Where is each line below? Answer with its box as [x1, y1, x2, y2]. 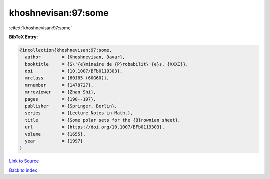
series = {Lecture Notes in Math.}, [25, 110, 133, 116]
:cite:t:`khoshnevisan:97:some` [9, 25, 72, 31]
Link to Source [9, 158, 39, 164]
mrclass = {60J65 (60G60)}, [25, 75, 110, 81]
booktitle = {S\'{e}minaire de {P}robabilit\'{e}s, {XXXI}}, [25, 61, 189, 67]
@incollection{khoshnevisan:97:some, [19, 47, 112, 53]
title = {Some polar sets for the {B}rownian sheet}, [25, 117, 181, 123]
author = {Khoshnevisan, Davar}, [25, 54, 125, 60]
